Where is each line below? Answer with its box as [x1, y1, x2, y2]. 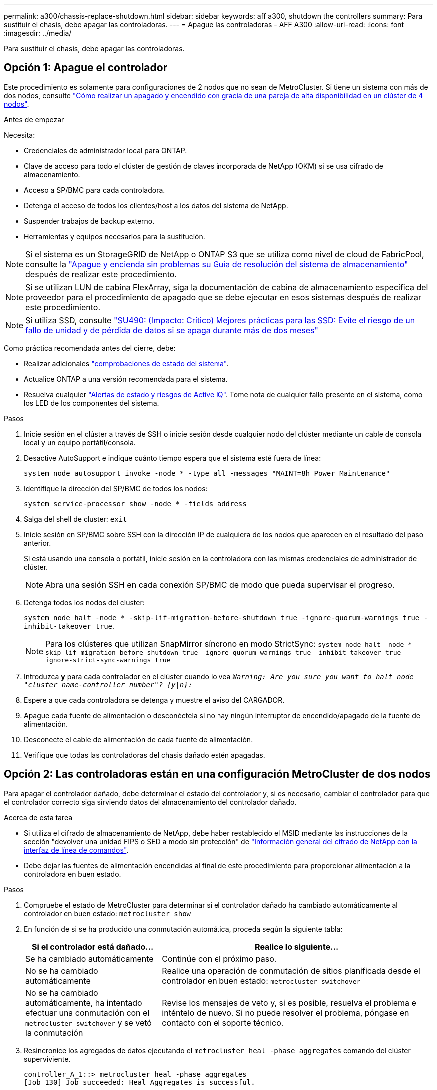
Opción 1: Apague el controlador [4, 61, 168, 74]
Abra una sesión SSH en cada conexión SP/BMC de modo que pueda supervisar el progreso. [45, 579, 395, 590]
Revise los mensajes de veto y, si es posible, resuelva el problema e [162, 997, 416, 1008]
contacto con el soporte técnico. [162, 1017, 284, 1028]
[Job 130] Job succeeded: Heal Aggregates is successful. [24, 1078, 255, 1086]
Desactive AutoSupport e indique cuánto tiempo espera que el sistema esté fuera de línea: [24, 453, 321, 462]
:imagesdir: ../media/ [4, 29, 72, 37]
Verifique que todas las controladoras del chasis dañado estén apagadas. [24, 750, 265, 759]
